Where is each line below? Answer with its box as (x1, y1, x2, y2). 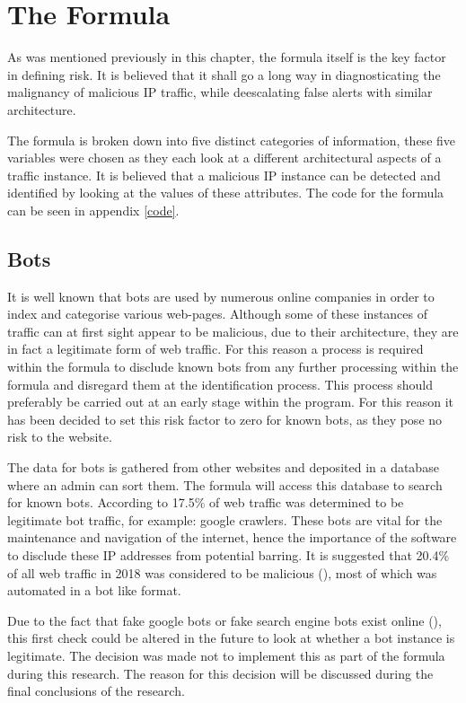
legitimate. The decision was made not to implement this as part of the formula (7, 646, 445, 664)
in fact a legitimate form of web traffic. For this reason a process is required (7, 339, 424, 358)
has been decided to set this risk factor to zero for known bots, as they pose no (7, 409, 443, 428)
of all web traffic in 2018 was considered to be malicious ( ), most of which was (7, 563, 437, 582)
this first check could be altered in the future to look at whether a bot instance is (7, 628, 455, 647)
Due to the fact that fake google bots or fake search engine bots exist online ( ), (7, 611, 442, 629)
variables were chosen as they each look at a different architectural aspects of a (7, 148, 442, 167)
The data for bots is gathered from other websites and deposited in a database (7, 458, 439, 477)
